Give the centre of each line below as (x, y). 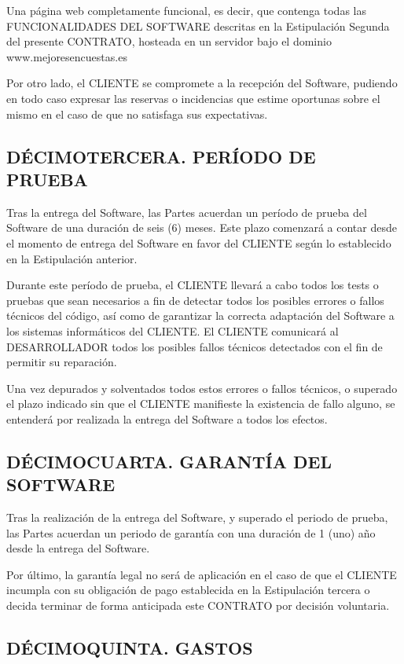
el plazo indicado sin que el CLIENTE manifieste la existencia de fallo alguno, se (201, 404)
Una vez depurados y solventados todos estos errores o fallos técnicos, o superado (202, 388)
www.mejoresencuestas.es (67, 56)
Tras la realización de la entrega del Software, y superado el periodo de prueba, (197, 517)
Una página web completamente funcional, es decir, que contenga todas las (186, 10)
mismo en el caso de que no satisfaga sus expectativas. (137, 114)
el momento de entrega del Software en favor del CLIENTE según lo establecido (199, 242)
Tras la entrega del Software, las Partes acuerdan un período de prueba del (187, 212)
